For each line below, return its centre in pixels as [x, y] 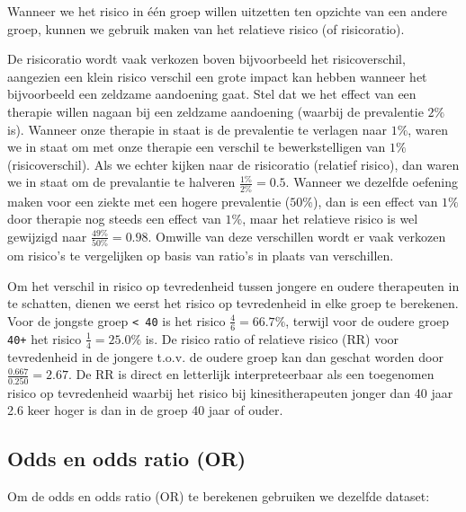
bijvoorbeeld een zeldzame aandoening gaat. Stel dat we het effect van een [212, 94]
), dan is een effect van [375, 201]
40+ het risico [45, 338]
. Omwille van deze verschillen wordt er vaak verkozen [297, 236]
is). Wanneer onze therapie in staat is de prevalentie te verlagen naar [197, 129]
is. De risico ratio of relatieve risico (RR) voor [272, 338]
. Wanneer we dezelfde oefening [372, 182]
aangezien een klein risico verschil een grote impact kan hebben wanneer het [217, 76]
